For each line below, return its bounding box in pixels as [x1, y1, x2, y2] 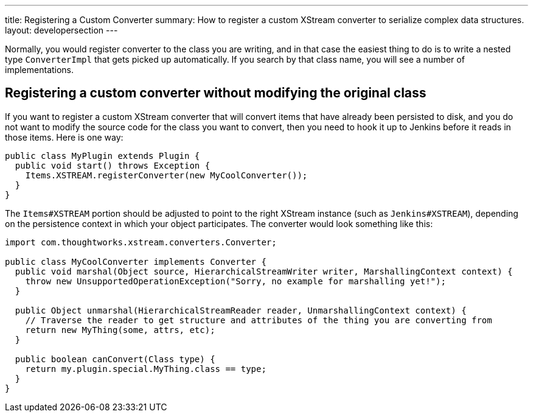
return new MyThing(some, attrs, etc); [25, 324, 215, 335]
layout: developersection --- [5, 25, 118, 35]
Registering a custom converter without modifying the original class [5, 85, 427, 101]
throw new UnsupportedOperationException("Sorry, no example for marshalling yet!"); [25, 276, 446, 286]
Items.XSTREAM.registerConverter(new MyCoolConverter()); [25, 170, 308, 180]
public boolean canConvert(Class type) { [15, 354, 215, 364]
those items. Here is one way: [5, 131, 124, 142]
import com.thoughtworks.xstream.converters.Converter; [5, 237, 277, 247]
